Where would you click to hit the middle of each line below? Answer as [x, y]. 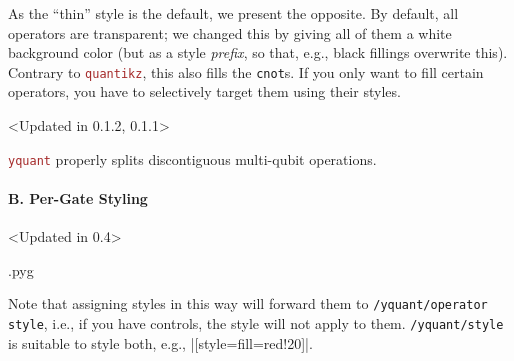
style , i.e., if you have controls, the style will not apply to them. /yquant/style [256, 322]
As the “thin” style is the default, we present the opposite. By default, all [233, 13]
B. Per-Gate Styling [78, 197]
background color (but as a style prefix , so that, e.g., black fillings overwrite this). [258, 52]
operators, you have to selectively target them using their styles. [204, 91]
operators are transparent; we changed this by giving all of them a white [230, 32]
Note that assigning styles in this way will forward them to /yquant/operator [248, 303]
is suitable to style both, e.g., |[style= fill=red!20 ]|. [160, 342]
